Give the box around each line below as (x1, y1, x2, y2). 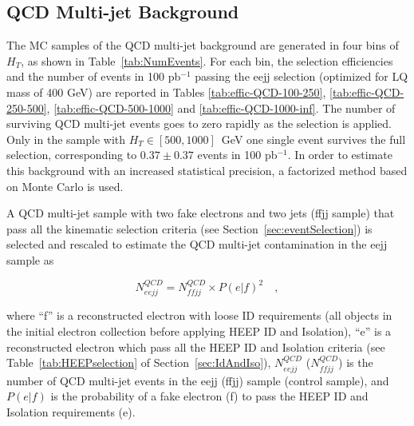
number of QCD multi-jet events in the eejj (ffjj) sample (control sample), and (6, 372, 389, 388)
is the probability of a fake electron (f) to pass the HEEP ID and (50, 388, 369, 404)
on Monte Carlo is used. (6, 177, 124, 194)
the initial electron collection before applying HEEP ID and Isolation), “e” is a (6, 323, 392, 340)
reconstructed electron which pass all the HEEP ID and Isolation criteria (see (6, 338, 385, 355)
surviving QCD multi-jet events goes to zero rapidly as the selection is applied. (6, 115, 392, 132)
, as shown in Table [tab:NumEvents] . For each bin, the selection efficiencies (21, 52, 393, 69)
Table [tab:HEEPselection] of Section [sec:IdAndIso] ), (6, 354, 271, 371)
